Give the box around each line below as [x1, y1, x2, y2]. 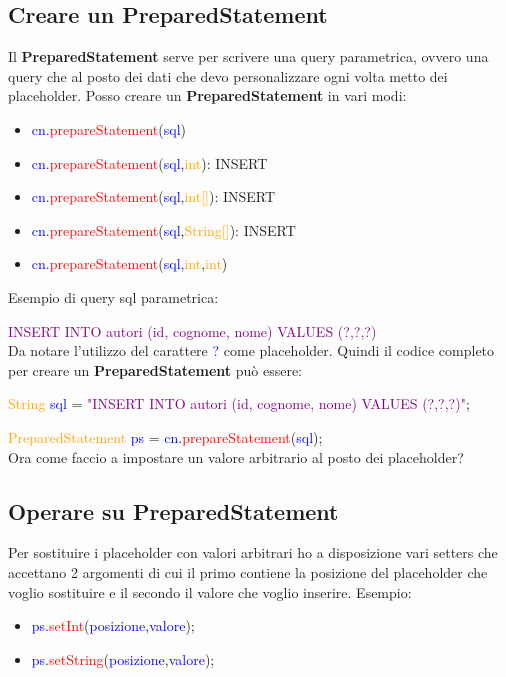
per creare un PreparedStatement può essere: [8, 359, 302, 380]
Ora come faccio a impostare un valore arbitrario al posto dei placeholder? [8, 446, 464, 467]
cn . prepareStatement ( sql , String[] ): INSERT [31, 219, 296, 240]
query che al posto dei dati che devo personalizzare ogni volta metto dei [8, 65, 448, 86]
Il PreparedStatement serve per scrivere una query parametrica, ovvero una [8, 46, 489, 67]
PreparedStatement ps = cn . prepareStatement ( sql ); [8, 426, 323, 447]
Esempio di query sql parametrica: [8, 286, 219, 307]
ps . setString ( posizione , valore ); [31, 648, 215, 669]
